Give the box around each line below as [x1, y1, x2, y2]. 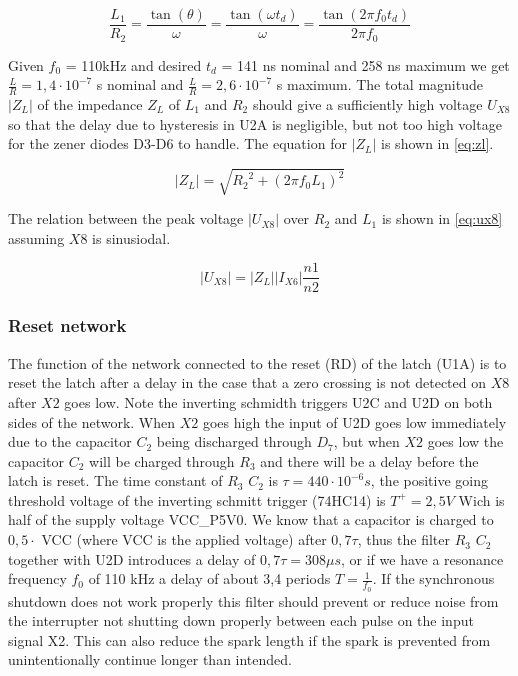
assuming [8, 227, 65, 248]
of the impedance [37, 93, 143, 114]
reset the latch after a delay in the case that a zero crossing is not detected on [8, 372, 487, 393]
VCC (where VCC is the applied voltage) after [41, 529, 327, 550]
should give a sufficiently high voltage [252, 93, 483, 114]
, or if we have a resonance [341, 548, 504, 569]
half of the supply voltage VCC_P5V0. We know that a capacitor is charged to [8, 509, 494, 530]
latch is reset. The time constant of [8, 470, 223, 491]
